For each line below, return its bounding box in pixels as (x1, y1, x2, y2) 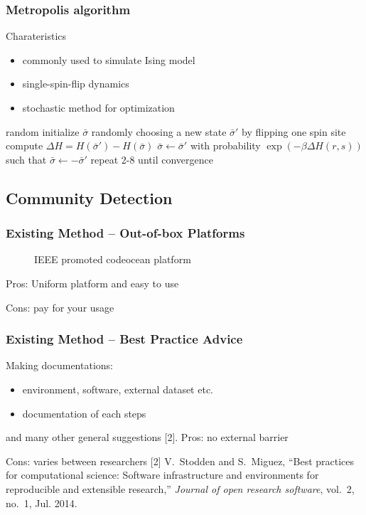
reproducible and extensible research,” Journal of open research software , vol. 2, (6, 481, 355, 496)
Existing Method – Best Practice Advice (6, 330, 243, 348)
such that (6, 152, 47, 166)
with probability (190, 138, 261, 153)
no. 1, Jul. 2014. (6, 495, 77, 510)
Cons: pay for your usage (6, 299, 114, 314)
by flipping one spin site (242, 124, 346, 139)
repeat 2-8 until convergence (90, 152, 213, 166)
